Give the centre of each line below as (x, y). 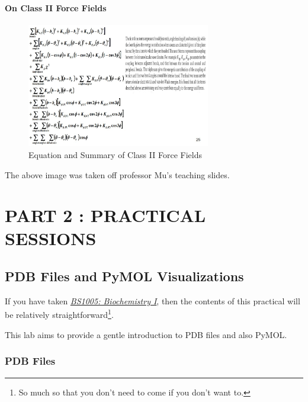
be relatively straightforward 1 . (59, 314)
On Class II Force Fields (56, 7)
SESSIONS (51, 238)
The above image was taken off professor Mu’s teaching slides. (117, 174)
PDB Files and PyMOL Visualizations (124, 276)
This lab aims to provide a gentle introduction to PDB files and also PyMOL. (146, 334)
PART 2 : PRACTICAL (105, 215)
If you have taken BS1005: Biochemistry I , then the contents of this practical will (153, 300)
